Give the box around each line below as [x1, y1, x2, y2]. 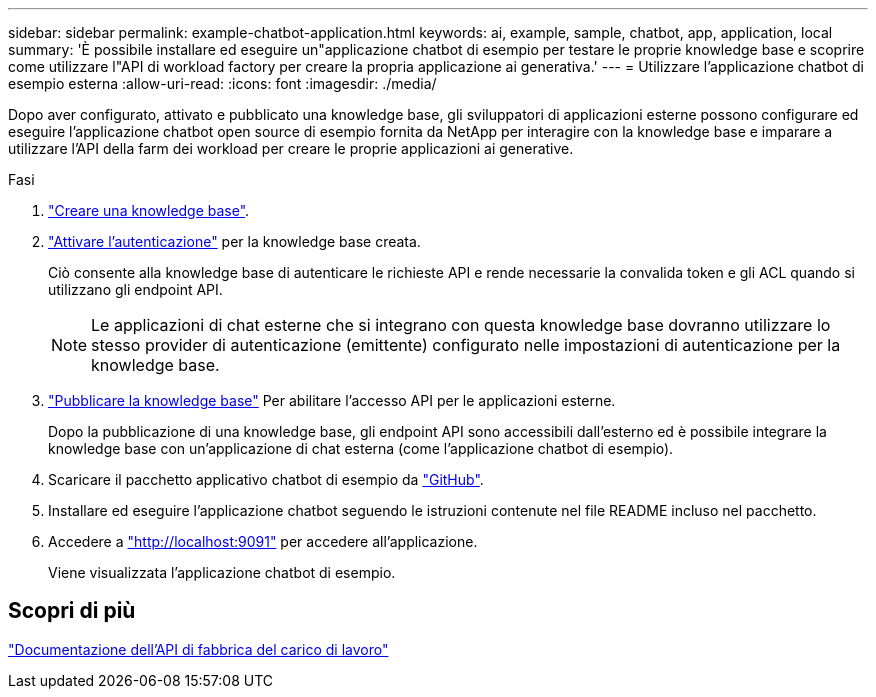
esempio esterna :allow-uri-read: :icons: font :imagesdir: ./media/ [8, 75, 437, 92]
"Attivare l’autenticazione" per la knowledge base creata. [48, 233, 421, 250]
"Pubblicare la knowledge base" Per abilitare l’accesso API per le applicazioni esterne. [48, 392, 616, 409]
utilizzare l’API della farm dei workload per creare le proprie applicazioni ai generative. [8, 140, 574, 157]
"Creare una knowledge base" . [48, 202, 250, 219]
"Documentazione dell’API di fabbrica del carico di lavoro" [8, 640, 389, 658]
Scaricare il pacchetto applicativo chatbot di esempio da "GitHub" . [48, 471, 484, 488]
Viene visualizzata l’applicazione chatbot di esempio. [48, 564, 396, 581]
